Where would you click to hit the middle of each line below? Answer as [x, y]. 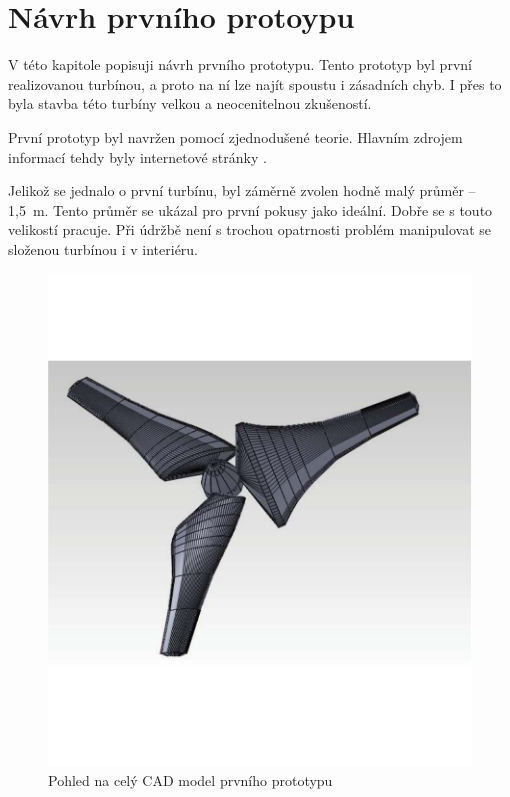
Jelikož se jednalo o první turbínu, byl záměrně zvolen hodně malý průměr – [242, 190]
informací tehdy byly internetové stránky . [137, 156]
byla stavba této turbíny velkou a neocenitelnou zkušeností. [190, 103]
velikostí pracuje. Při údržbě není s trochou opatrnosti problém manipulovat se [249, 229]
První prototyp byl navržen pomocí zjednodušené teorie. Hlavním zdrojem [235, 136]
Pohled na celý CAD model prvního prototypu [190, 779]
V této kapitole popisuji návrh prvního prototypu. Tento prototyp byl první [240, 64]
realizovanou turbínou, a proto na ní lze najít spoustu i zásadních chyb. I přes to [255, 83]
